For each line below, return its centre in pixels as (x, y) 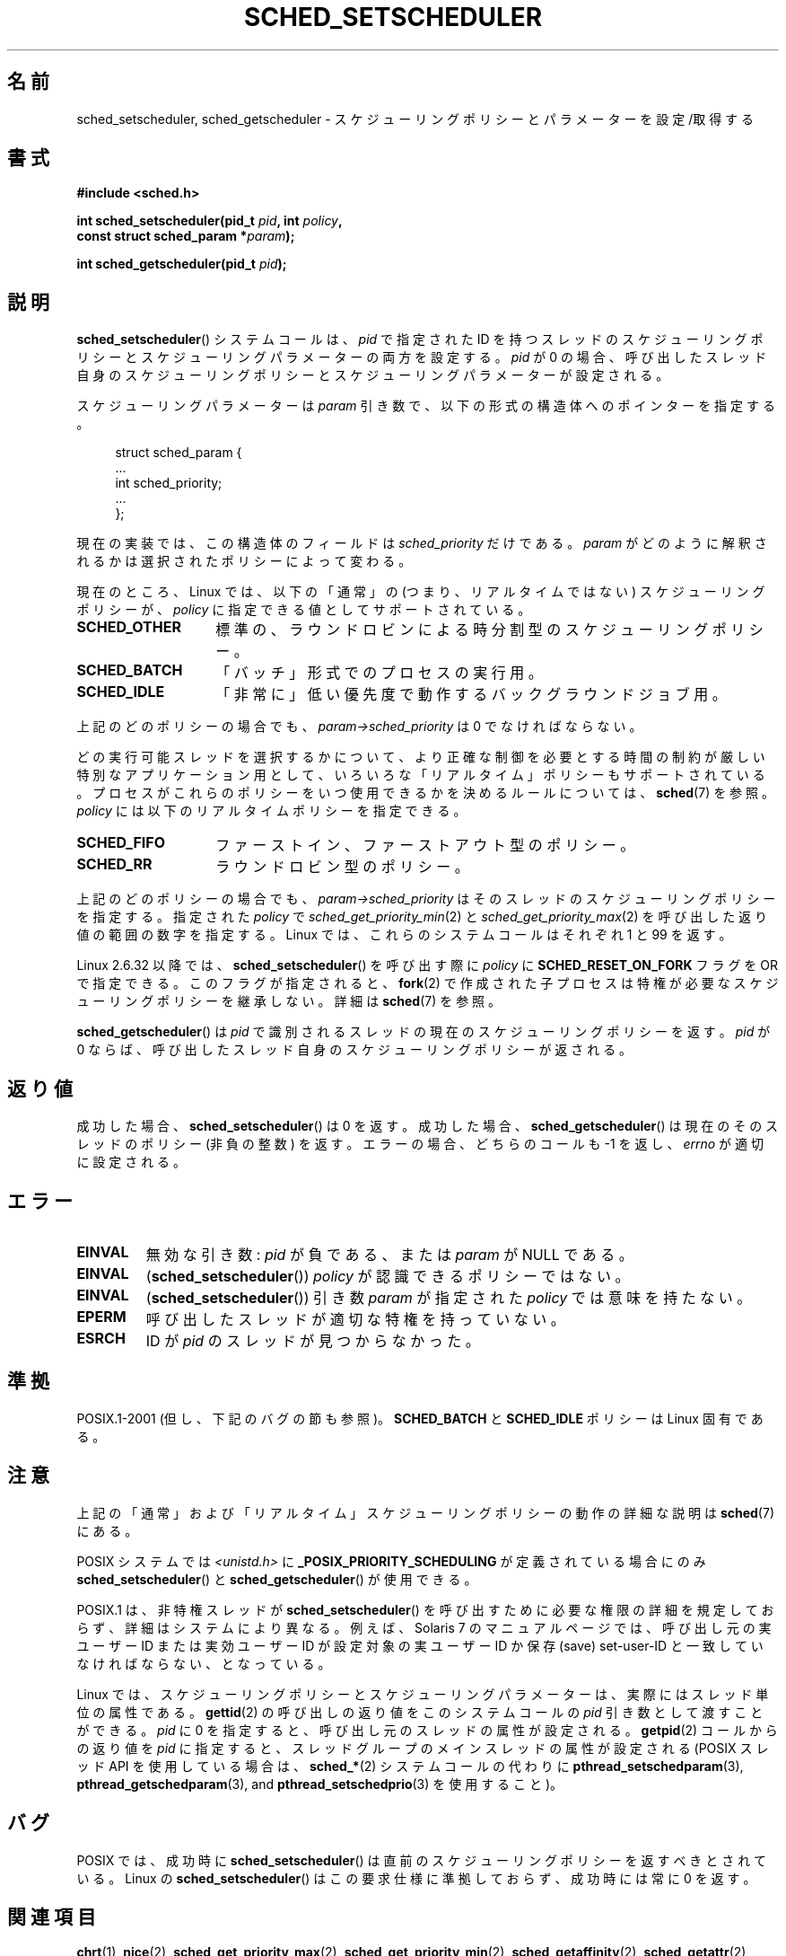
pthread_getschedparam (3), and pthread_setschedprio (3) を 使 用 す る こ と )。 (319, 1784)
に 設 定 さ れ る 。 (131, 1162)
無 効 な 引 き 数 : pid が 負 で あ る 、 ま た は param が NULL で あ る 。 (389, 1254)
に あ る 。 (107, 1530)
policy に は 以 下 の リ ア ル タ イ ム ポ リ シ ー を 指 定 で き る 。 (271, 811)
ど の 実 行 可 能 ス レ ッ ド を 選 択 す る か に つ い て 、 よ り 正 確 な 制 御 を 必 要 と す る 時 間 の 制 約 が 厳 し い (421, 757)
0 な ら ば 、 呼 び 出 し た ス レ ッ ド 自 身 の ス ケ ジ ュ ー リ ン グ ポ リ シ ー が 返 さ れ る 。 (354, 1050)
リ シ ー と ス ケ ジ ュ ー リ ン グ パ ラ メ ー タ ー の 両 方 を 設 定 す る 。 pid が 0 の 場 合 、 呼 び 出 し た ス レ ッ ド (422, 357)
